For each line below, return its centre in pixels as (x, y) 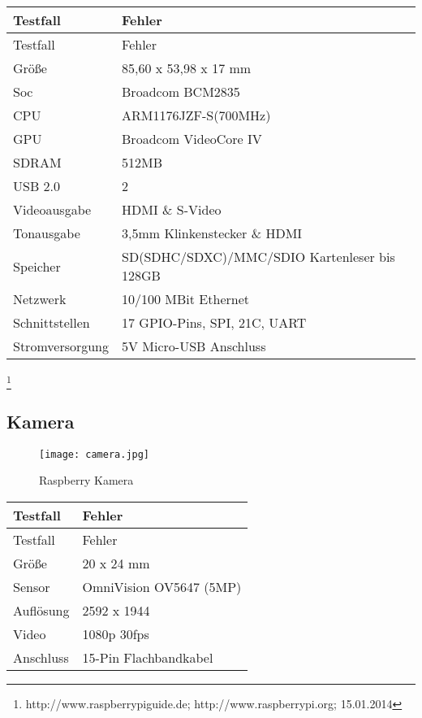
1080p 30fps (116, 633)
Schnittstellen (52, 322)
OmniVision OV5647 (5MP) (162, 586)
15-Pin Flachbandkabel (148, 657)
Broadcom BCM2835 (181, 91)
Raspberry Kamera (86, 480)
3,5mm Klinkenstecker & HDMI (212, 233)
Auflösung (41, 610)
